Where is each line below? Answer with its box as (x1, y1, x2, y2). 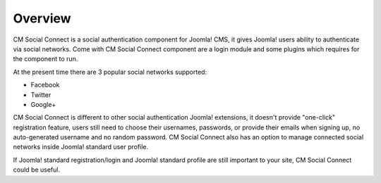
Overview (13, 11, 71, 26)
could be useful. (13, 165, 60, 174)
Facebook (30, 81, 60, 89)
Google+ (30, 100, 56, 108)
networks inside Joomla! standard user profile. (13, 143, 149, 151)
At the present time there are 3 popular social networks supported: (13, 68, 207, 76)
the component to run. (13, 55, 78, 63)
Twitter (30, 90, 52, 99)
